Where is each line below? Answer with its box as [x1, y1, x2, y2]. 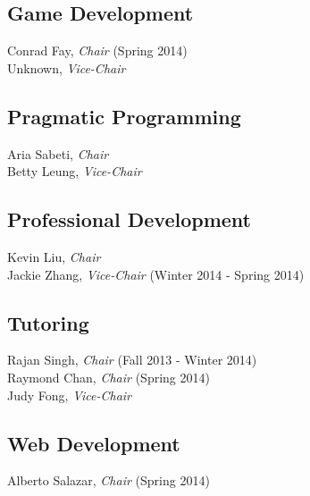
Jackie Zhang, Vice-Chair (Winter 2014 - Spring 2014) [7, 265, 305, 283]
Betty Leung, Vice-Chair [7, 162, 142, 181]
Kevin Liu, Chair [7, 247, 101, 265]
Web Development [7, 429, 180, 457]
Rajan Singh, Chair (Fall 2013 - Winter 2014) [7, 350, 257, 369]
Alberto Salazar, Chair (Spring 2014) [7, 471, 210, 490]
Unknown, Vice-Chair [7, 58, 126, 77]
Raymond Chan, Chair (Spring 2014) [7, 367, 210, 386]
